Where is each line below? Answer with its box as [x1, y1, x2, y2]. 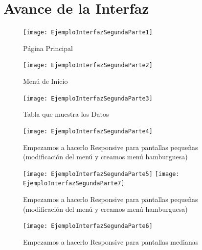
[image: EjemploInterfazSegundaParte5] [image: [23, 170, 180, 177]
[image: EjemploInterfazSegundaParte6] [23, 223, 153, 230]
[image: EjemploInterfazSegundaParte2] [23, 62, 153, 69]
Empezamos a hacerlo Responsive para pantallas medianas [23, 236, 199, 247]
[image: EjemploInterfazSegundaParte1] [23, 29, 153, 36]
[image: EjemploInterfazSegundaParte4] [23, 127, 153, 135]
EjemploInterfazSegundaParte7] [23, 180, 125, 187]
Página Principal [23, 43, 73, 53]
